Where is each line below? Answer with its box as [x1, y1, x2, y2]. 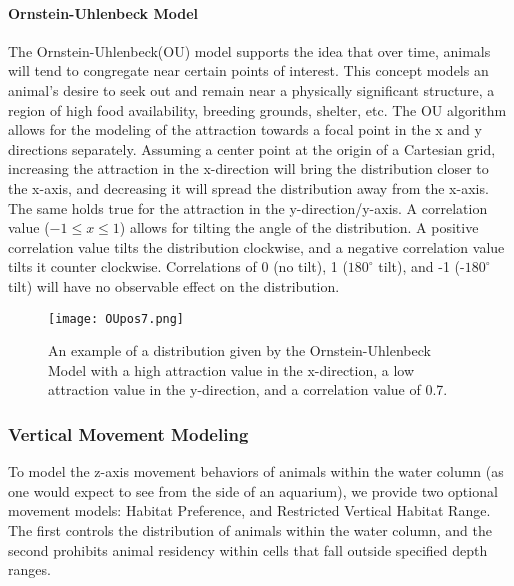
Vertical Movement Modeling [8, 421, 249, 446]
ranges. [8, 559, 51, 580]
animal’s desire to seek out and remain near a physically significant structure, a [8, 79, 495, 100]
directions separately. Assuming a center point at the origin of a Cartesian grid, [8, 138, 496, 159]
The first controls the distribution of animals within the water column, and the [8, 519, 492, 540]
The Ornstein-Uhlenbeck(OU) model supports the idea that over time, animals [8, 40, 491, 61]
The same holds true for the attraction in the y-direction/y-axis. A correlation [8, 197, 488, 218]
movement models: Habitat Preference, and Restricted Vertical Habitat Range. [8, 500, 491, 521]
